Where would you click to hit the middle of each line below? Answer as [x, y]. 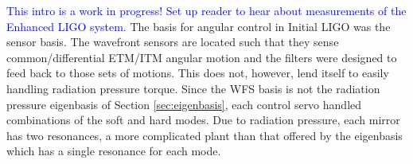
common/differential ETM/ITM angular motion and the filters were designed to [202, 57]
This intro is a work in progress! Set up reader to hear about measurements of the [206, 10]
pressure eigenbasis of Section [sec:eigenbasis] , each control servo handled [184, 104]
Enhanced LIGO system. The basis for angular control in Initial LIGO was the [199, 26]
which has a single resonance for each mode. [114, 151]
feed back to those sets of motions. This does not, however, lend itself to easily [198, 73]
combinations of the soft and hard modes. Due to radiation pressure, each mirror [203, 120]
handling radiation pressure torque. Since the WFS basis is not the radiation [193, 88]
